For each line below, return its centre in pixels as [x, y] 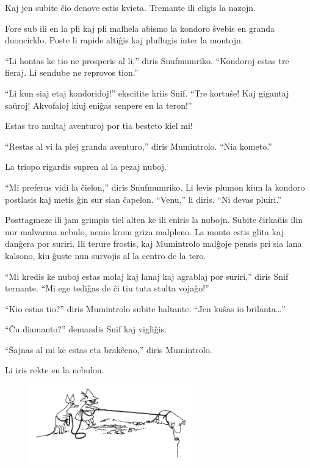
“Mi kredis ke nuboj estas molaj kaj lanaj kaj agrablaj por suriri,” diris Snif [147, 276]
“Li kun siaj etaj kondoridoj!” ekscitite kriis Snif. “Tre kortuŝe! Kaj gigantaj [147, 93]
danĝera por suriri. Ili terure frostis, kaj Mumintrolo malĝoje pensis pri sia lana [153, 243]
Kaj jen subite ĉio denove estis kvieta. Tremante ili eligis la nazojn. [130, 7]
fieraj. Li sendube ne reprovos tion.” [72, 72]
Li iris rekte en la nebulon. [55, 370]
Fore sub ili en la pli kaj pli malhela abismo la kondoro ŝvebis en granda [140, 28]
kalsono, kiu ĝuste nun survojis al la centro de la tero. [106, 255]
